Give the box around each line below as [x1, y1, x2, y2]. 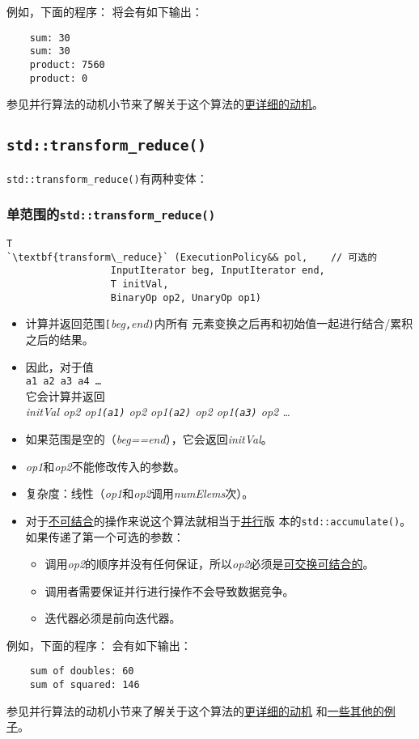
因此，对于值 [25, 358, 94, 375]
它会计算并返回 [25, 387, 105, 404]
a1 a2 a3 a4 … [25, 376, 101, 388]
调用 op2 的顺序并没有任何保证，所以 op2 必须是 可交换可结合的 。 [44, 555, 375, 572]
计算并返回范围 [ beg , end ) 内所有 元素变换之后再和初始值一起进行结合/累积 [25, 315, 413, 332]
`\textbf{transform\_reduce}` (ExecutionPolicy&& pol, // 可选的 [6, 251, 378, 263]
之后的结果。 [25, 330, 94, 347]
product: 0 [29, 72, 88, 84]
